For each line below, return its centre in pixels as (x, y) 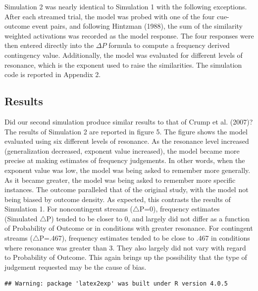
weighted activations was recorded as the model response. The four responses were (129, 35)
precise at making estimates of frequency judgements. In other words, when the (125, 160)
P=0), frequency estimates (180, 209)
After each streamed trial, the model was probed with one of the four (110, 16)
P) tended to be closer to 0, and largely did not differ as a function (148, 218)
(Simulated (21, 218)
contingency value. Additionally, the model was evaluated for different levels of (124, 55)
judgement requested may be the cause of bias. (76, 267)
